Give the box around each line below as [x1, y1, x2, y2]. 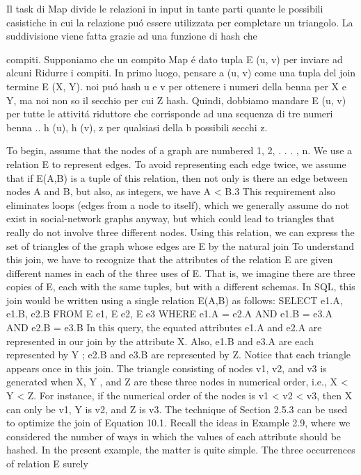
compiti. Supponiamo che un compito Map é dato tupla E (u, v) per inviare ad [6, 51, 343, 66]
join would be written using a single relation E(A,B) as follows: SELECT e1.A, [6, 292, 343, 307]
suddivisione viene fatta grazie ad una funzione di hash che [6, 28, 257, 43]
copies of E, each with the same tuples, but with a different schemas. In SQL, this [6, 279, 355, 294]
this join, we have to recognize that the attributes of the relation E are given [6, 252, 333, 267]
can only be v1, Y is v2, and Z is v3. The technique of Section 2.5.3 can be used [6, 401, 348, 416]
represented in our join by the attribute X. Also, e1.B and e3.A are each [6, 333, 314, 348]
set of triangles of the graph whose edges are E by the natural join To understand [6, 238, 355, 253]
